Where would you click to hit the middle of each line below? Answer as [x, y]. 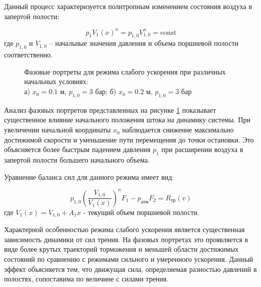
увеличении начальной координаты [57, 130]
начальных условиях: [56, 81]
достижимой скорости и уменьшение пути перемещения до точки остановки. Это [129, 139]
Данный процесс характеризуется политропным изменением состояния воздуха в [128, 6]
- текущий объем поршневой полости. [141, 212]
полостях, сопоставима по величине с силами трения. [86, 279]
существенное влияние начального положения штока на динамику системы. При [127, 120]
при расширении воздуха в [202, 149]
